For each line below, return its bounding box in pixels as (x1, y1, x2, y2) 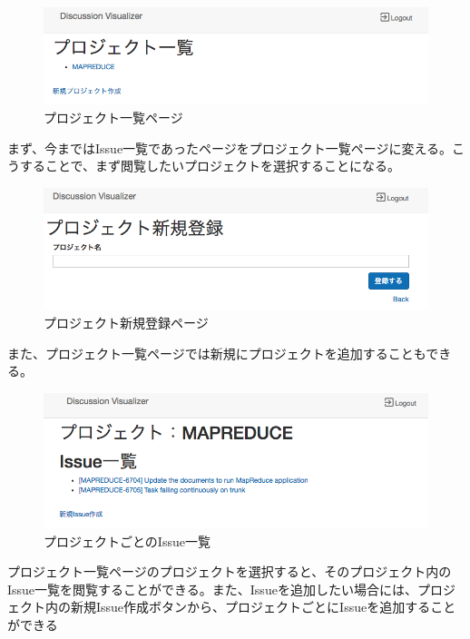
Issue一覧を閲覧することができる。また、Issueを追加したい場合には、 (7, 579, 417, 598)
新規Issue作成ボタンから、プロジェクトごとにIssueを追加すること (70, 597, 456, 616)
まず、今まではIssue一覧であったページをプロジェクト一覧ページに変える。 (7, 138, 452, 157)
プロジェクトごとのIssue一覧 (44, 531, 211, 550)
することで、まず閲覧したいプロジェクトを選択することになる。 (19, 156, 401, 175)
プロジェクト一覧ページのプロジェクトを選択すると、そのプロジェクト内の (7, 562, 452, 581)
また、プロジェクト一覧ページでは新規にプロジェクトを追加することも (7, 343, 426, 362)
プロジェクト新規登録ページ (44, 312, 209, 331)
